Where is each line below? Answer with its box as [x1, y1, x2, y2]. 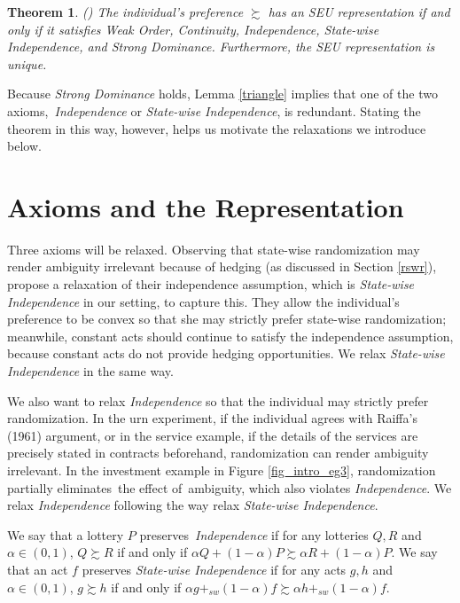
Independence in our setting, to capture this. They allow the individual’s [7, 292, 400, 310]
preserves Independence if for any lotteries [139, 525, 369, 544]
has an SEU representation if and [268, 3, 450, 20]
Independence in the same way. [7, 362, 174, 380]
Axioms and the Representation [7, 188, 404, 224]
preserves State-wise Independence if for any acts [82, 560, 347, 578]
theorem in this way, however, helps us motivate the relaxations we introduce [7, 119, 426, 137]
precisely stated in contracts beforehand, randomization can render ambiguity [7, 443, 429, 462]
